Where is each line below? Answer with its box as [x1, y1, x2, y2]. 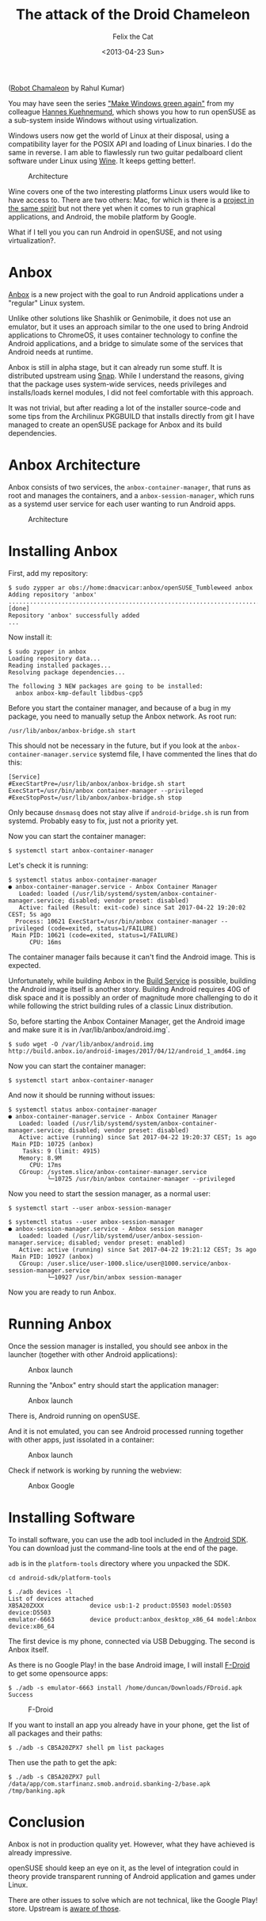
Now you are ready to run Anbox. [8, 1287, 116, 1297]
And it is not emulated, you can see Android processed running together [8, 1426, 244, 1435]
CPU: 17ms [28, 1161, 62, 1169]
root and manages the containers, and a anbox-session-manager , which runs [8, 490, 255, 500]
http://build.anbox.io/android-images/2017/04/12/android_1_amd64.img [8, 1047, 246, 1055]
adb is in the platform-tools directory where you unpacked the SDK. [8, 1558, 231, 1568]
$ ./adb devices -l [8, 1587, 73, 1595]
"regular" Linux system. [8, 298, 85, 307]
